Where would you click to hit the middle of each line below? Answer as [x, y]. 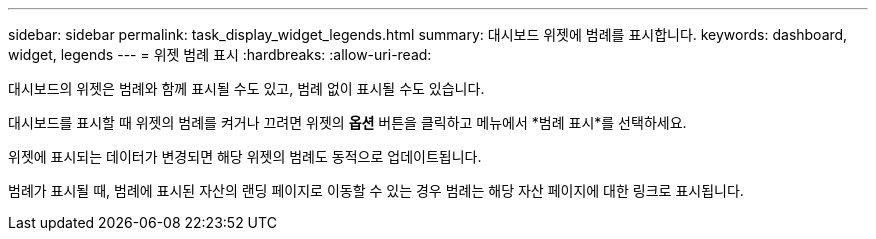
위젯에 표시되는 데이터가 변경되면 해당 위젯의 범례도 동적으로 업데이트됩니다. [245, 156]
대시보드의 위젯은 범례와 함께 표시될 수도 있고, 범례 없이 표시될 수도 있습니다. [246, 88]
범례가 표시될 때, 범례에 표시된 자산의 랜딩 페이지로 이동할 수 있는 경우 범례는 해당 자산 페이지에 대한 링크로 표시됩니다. [376, 190]
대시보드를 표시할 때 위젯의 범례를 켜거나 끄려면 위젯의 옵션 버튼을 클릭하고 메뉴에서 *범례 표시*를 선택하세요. [347, 122]
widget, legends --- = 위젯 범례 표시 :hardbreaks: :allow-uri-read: [220, 54]
